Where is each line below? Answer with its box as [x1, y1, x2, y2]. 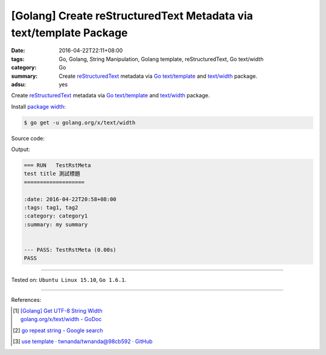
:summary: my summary [24, 221, 88, 228]
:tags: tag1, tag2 [24, 204, 78, 211]
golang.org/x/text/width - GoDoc [20, 316, 102, 323]
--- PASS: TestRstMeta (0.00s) [24, 246, 117, 253]
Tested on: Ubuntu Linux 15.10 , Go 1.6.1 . [11, 277, 127, 284]
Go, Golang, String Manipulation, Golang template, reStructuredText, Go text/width [59, 55, 264, 63]
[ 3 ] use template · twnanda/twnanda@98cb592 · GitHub [13, 338, 153, 345]
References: [11, 296, 42, 303]
